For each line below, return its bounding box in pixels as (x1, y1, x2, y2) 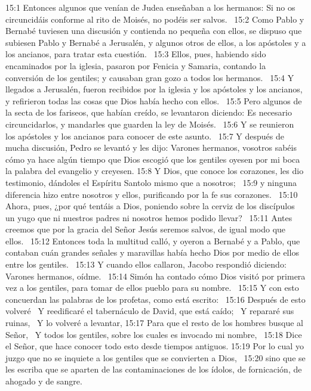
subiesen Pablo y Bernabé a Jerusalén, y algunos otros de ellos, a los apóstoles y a (5, 36, 306, 48)
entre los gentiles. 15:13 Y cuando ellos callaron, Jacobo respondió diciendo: (5, 258, 287, 271)
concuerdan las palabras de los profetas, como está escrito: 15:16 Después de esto (5, 293, 306, 305)
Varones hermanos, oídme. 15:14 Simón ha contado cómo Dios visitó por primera (5, 269, 306, 282)
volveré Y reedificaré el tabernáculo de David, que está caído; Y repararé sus (5, 305, 294, 317)
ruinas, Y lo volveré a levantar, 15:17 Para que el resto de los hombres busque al (5, 316, 303, 329)
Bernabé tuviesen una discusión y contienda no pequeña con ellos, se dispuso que (5, 24, 302, 37)
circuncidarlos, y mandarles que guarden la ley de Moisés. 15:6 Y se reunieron (5, 117, 294, 130)
